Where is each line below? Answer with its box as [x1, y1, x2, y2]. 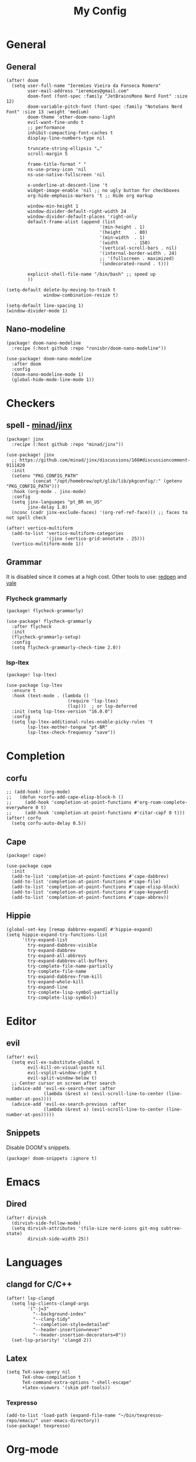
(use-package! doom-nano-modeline [6, 355, 92, 361]
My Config [73, 4, 127, 18]
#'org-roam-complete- [133, 800, 188, 806]
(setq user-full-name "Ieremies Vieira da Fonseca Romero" [11, 83, 161, 89]
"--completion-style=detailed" [32, 1321, 111, 1327]
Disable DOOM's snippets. [6, 1144, 71, 1151]
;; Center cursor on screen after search [11, 1080, 116, 1086]
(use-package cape [6, 863, 52, 869]
